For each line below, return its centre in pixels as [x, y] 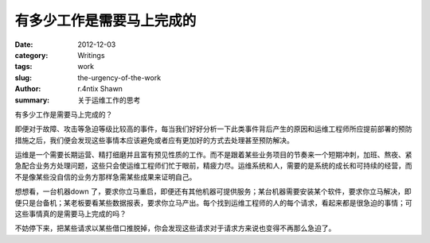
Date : [24, 44]
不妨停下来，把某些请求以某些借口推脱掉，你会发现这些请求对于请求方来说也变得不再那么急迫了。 [175, 228]
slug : [23, 77]
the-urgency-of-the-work [119, 77]
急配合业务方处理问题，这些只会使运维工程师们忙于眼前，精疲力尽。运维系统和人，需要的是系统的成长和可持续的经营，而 [213, 166]
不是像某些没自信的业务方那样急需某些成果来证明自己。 [106, 177]
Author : [28, 89]
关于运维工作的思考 [109, 100]
